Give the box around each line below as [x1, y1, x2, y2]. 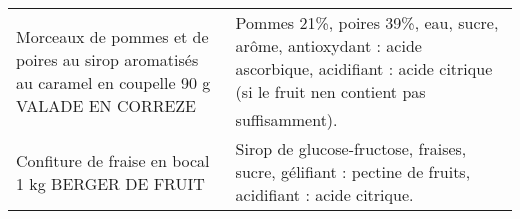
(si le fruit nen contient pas [235, 80, 426, 103]
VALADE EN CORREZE [16, 94, 197, 117]
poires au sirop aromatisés [16, 48, 199, 71]
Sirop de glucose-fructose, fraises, [235, 137, 467, 160]
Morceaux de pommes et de [16, 25, 209, 48]
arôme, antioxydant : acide [235, 34, 422, 57]
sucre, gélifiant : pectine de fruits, [235, 160, 471, 183]
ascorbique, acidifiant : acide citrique [235, 57, 493, 80]
